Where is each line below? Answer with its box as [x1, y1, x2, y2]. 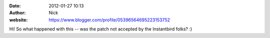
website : [9, 16, 28, 22]
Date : [9, 3, 21, 8]
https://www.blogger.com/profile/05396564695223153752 [48, 16, 170, 22]
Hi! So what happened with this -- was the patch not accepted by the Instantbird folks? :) [9, 26, 192, 32]
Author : [9, 10, 26, 16]
